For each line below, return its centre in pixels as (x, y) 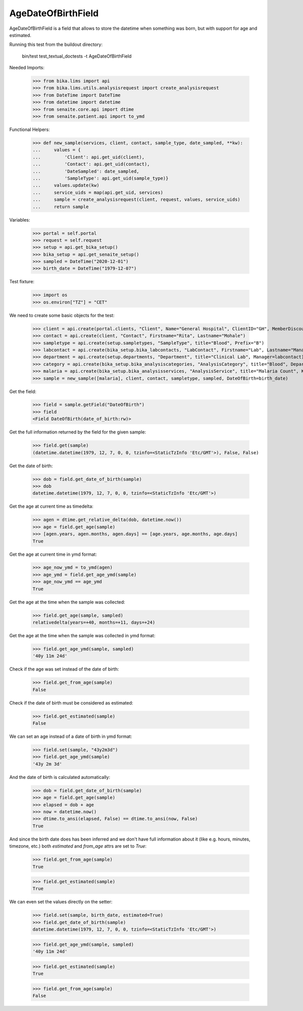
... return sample (61, 207)
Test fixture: (22, 282)
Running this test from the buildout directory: (56, 45)
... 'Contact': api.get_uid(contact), (91, 164)
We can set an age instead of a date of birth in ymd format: (71, 736)
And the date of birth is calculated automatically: (60, 777)
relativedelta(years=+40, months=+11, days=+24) (94, 623)
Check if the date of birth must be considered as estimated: (71, 702)
